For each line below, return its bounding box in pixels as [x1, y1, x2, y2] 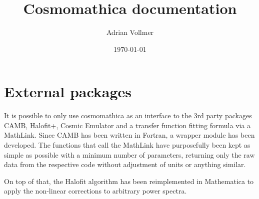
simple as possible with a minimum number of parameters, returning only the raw [4, 149, 255, 160]
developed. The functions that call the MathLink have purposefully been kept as [4, 140, 250, 150]
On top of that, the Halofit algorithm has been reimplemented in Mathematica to [4, 176, 254, 186]
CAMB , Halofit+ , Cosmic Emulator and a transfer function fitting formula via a [4, 120, 251, 130]
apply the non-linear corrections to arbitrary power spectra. [4, 186, 187, 196]
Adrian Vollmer [106, 27, 154, 37]
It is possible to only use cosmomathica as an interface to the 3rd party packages [4, 110, 252, 121]
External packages [4, 81, 132, 102]
